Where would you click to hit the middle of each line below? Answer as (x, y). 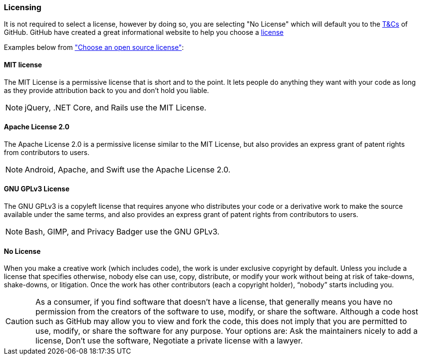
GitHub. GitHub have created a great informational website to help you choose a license (144, 32)
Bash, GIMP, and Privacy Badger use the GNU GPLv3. (122, 232)
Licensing (23, 7)
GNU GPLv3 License (37, 189)
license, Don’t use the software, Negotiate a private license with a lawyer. (169, 341)
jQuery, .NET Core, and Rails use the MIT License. (116, 107)
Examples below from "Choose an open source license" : (94, 47)
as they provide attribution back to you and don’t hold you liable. (107, 90)
